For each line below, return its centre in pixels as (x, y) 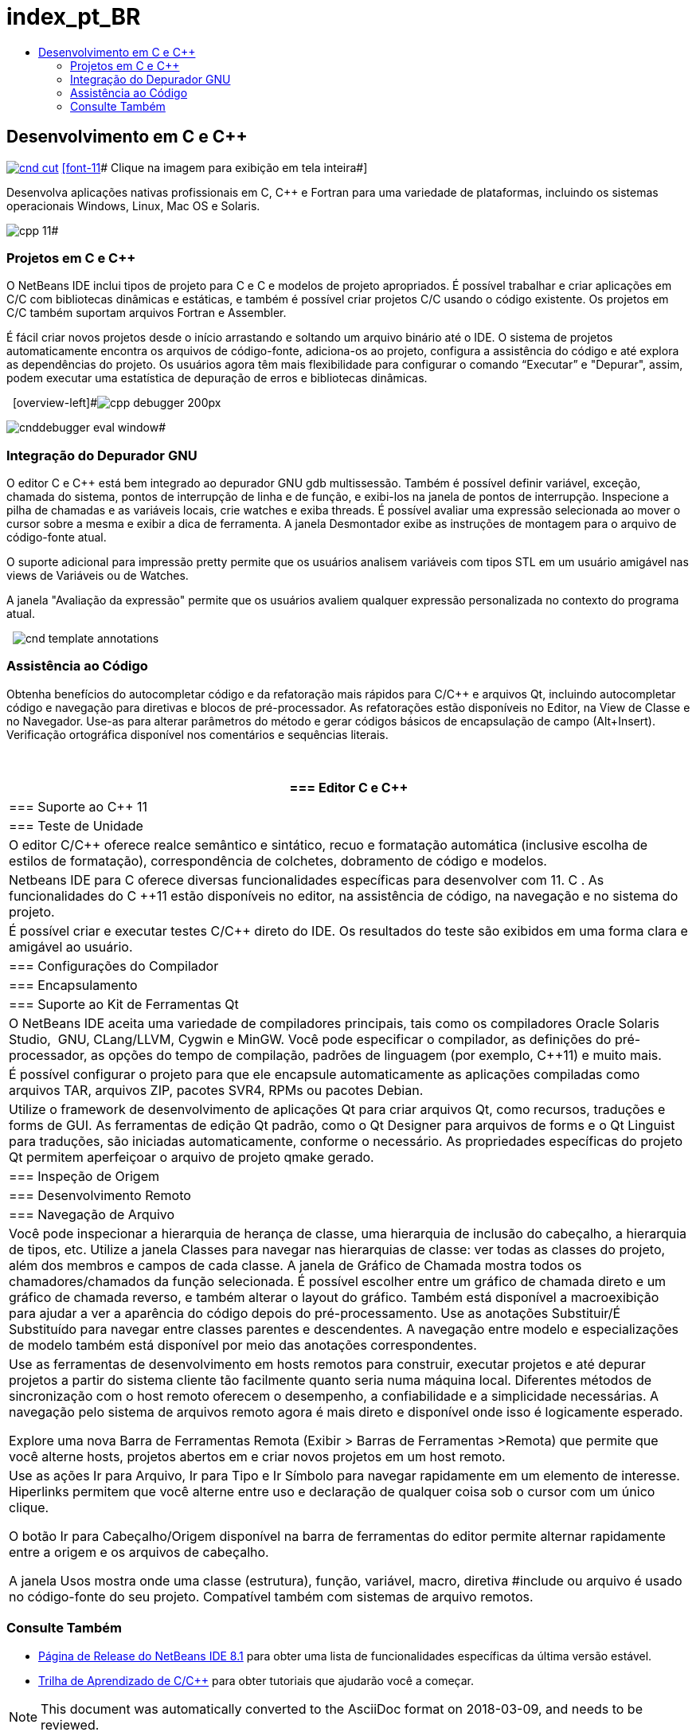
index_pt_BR (74, 17)
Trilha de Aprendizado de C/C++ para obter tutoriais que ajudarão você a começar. (256, 1680)
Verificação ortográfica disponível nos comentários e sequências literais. (197, 734)
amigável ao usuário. (71, 946)
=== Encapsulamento (73, 985)
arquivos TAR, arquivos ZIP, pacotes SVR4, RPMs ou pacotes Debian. (216, 1090)
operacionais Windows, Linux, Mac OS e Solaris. (133, 205)
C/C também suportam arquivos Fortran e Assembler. (147, 313)
